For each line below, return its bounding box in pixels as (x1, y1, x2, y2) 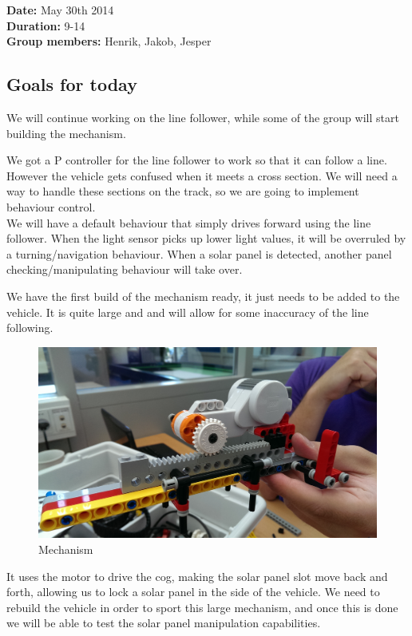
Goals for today (6, 72, 137, 97)
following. (6, 319, 53, 336)
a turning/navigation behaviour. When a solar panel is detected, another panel (6, 245, 392, 262)
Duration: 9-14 (6, 17, 85, 34)
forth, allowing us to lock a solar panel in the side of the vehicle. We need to (6, 583, 380, 600)
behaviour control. (6, 198, 96, 215)
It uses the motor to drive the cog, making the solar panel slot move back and (6, 567, 388, 584)
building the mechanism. (6, 124, 126, 141)
